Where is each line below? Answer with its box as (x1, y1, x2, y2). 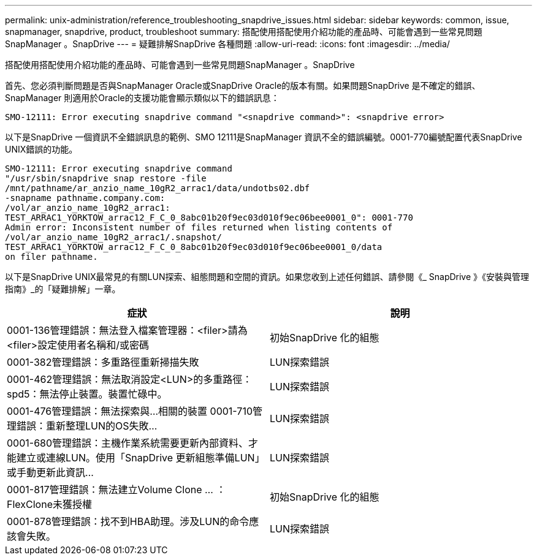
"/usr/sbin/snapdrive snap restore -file (5, 173, 207, 183)
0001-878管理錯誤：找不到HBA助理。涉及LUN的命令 (7, 515, 249, 528)
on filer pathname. (5, 252, 98, 262)
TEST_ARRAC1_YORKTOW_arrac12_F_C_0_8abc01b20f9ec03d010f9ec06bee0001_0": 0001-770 (5, 213, 413, 222)
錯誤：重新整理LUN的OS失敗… (17, 420, 158, 432)
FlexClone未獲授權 (7, 498, 92, 510)
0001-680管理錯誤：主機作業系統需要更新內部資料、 (7, 437, 249, 449)
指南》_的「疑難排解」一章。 (5, 284, 121, 294)
